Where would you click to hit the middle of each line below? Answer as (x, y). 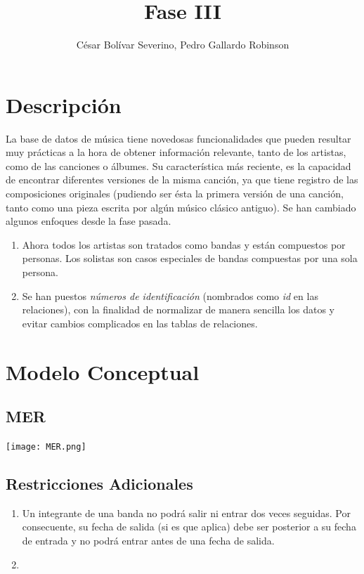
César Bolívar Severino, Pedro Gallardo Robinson (183, 45)
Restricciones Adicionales (99, 483)
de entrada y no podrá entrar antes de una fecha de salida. (148, 540)
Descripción (64, 104)
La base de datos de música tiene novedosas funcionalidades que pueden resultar (178, 138)
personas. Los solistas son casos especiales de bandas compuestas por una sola (190, 258)
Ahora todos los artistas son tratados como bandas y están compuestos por (184, 244)
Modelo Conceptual (103, 371)
